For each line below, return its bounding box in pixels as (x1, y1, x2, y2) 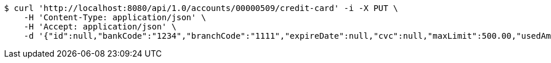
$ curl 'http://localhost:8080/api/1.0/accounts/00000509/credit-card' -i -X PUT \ (4, 3, 398, 13)
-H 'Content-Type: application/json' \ (23, 13, 206, 22)
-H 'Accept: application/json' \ (23, 22, 177, 31)
